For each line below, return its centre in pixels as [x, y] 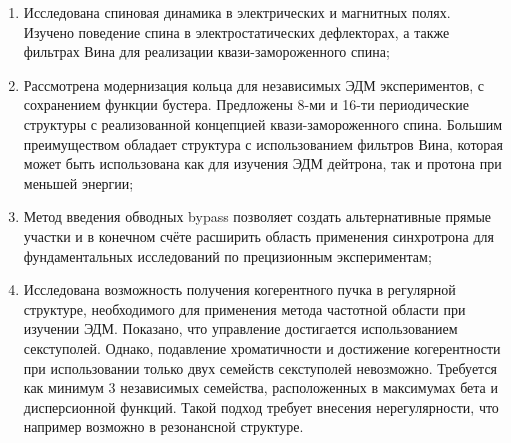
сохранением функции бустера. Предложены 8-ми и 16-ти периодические [246, 104]
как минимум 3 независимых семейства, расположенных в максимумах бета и [260, 387]
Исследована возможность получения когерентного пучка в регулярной [239, 289]
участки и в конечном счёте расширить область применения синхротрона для [258, 235]
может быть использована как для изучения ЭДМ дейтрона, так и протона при [262, 163]
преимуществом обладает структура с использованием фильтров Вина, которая [263, 143]
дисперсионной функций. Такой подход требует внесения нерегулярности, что [261, 406]
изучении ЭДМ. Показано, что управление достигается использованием [240, 328]
